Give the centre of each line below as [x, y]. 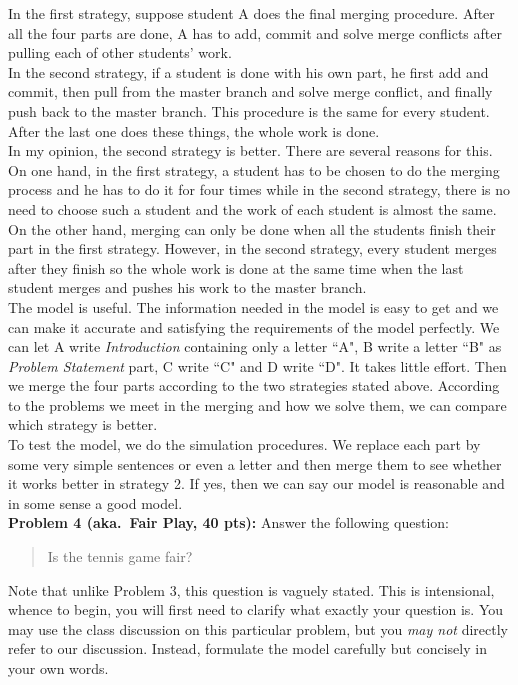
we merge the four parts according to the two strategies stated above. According [254, 385]
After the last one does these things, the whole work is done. [194, 130]
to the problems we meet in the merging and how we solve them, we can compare [257, 404]
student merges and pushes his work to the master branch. [187, 287]
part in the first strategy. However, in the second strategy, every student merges [252, 248]
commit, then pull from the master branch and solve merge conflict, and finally [250, 91]
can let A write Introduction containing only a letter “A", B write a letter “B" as [255, 346]
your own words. [58, 668]
